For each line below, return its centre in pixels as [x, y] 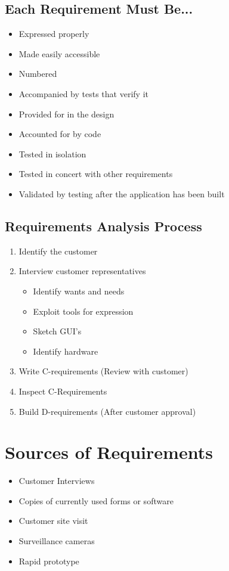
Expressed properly [54, 34]
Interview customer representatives [82, 271]
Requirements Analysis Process [103, 226]
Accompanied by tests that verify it [83, 93]
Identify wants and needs [79, 291]
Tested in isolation [52, 153]
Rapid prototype [49, 561]
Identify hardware [66, 351]
